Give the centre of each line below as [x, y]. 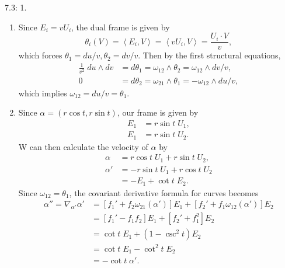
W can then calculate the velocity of [83, 146]
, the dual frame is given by [121, 27]
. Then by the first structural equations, [209, 55]
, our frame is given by [158, 112]
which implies [43, 93]
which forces [40, 55]
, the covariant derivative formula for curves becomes [164, 192]
